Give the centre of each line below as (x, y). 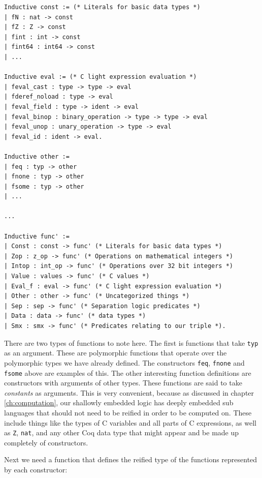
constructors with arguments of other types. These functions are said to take (123, 383)
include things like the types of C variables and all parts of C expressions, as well (130, 422)
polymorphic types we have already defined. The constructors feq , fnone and (124, 362)
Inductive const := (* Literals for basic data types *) (102, 7)
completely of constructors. (46, 442)
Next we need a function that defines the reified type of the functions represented (131, 459)
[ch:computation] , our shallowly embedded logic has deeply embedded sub (119, 402)
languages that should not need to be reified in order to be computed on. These (128, 412)
